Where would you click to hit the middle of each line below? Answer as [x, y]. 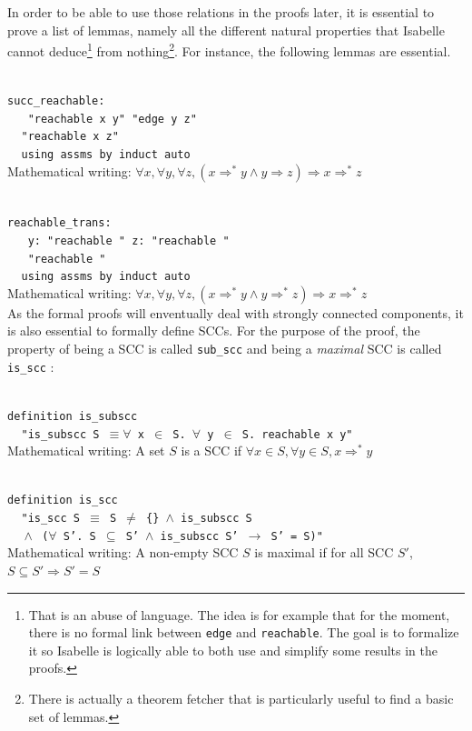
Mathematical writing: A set [86, 451]
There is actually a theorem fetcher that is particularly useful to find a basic [241, 699]
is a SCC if [211, 451]
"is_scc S [50, 519]
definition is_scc [63, 501]
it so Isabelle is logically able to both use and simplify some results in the [233, 650]
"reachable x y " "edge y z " [112, 119]
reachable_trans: [59, 223]
